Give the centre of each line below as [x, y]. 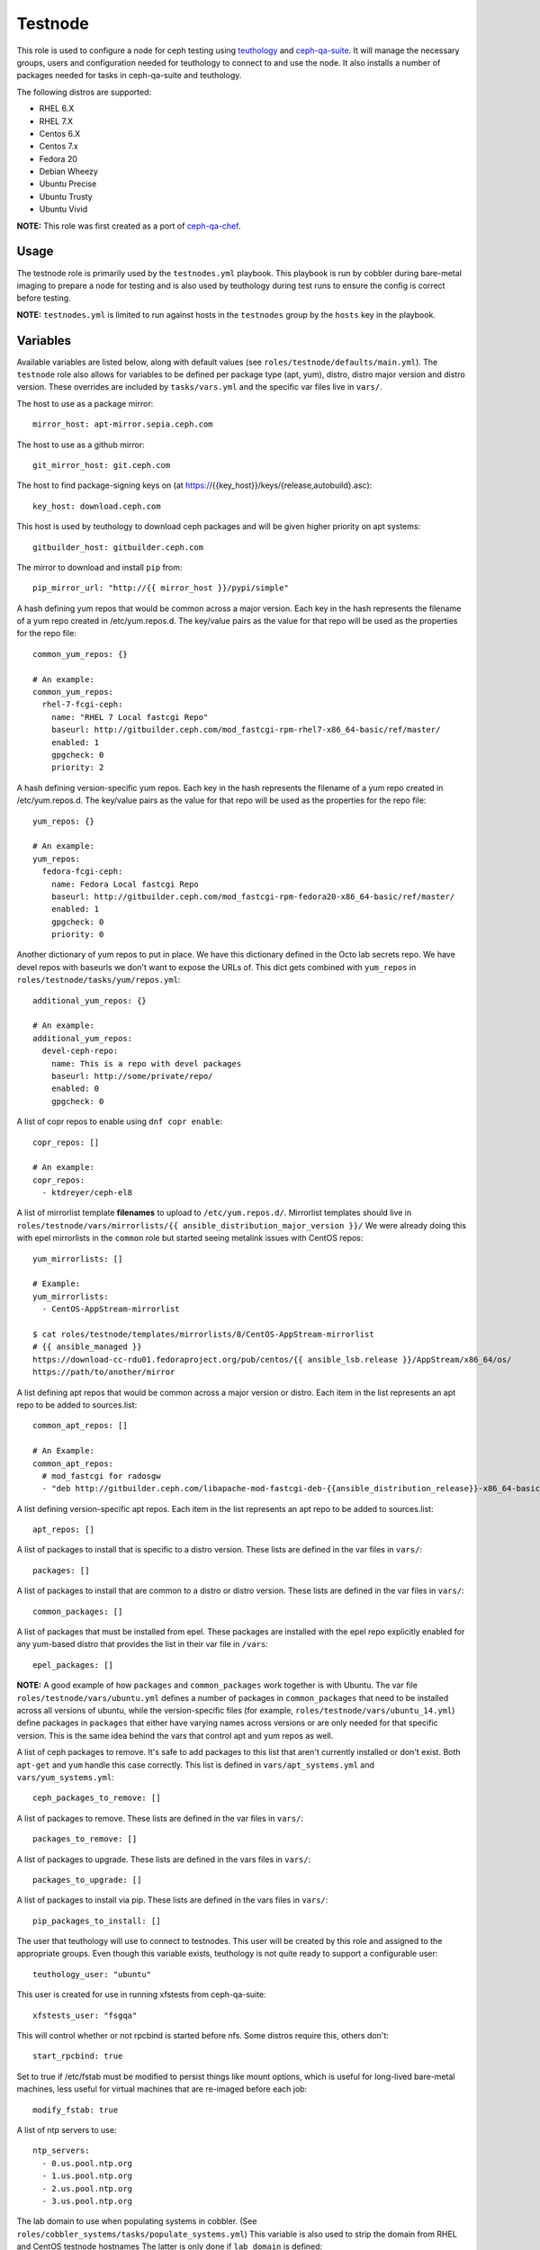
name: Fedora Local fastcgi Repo [125, 884]
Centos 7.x [58, 146]
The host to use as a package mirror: [85, 403]
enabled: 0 [75, 1089]
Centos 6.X [60, 133]
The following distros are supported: [84, 92]
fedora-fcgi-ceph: [82, 872]
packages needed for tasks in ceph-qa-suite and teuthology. [129, 76]
